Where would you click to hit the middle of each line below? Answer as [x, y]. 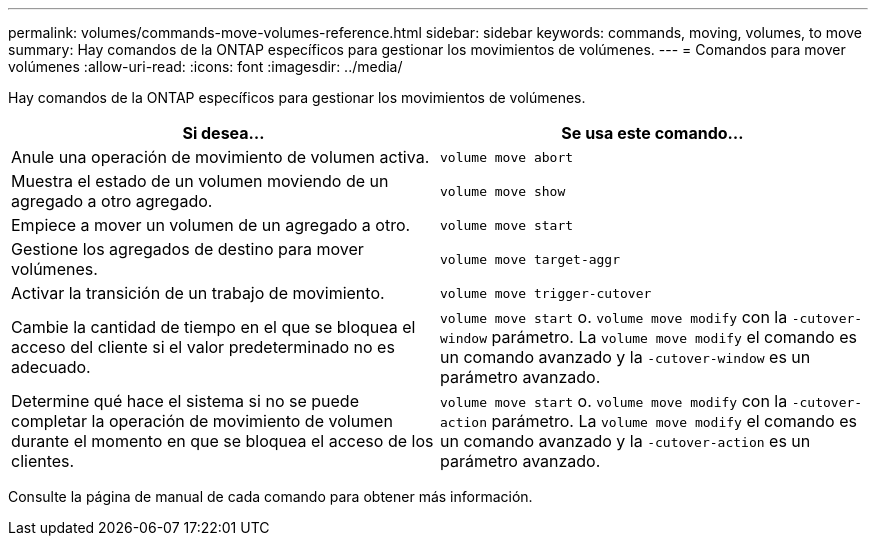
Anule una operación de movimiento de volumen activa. [220, 157]
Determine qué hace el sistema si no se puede [185, 401]
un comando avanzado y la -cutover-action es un [625, 441]
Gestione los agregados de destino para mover [187, 249]
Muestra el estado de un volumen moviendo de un [200, 181]
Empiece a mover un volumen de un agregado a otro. [211, 225]
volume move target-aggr [530, 259]
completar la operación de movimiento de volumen [202, 421]
